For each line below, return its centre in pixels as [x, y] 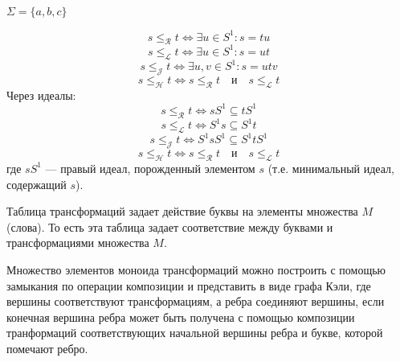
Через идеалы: [41, 95]
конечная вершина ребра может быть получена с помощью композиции [181, 317]
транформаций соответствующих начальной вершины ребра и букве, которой [195, 333]
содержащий [37, 184]
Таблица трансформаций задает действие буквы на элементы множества [182, 211]
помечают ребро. [47, 348]
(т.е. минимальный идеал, [331, 168]
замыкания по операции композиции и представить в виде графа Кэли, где [189, 285]
